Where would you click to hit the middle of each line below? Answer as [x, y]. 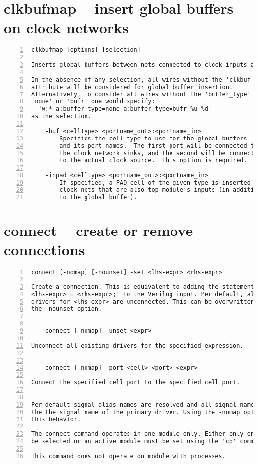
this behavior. [56, 419]
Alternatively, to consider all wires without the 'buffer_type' [141, 94]
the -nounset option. [67, 309]
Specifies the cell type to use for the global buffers [153, 138]
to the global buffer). [98, 197]
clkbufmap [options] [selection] [86, 50]
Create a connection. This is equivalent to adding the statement [143, 287]
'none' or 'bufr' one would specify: [93, 102]
